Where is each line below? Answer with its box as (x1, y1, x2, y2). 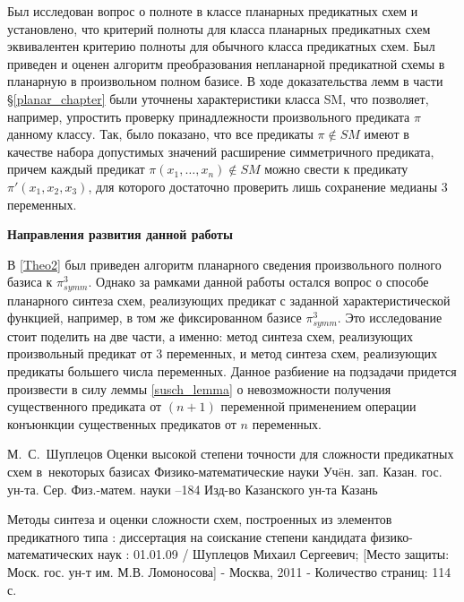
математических (7, 545, 94, 563)
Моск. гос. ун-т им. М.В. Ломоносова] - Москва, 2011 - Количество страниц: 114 (7, 562, 451, 580)
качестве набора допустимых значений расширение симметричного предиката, (7, 142, 434, 160)
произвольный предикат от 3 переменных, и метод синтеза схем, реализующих (7, 344, 437, 363)
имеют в (364, 125, 409, 143)
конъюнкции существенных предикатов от (7, 414, 236, 433)
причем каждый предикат (7, 159, 145, 178)
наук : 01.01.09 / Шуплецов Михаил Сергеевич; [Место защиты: (97, 545, 450, 563)
